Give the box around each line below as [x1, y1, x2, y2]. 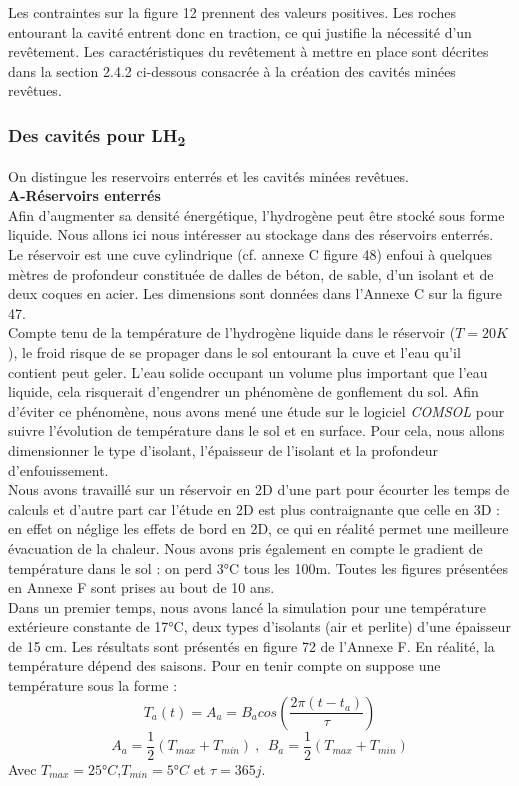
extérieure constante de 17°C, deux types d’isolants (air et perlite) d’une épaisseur [8, 616, 511, 637]
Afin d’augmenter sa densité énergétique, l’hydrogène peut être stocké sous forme [8, 204, 505, 225]
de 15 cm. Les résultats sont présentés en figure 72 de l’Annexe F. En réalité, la [8, 635, 495, 656]
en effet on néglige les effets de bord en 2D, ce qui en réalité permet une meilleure [8, 518, 509, 539]
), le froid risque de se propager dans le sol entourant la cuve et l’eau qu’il [8, 341, 461, 362]
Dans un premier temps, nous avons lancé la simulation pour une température [8, 596, 486, 617]
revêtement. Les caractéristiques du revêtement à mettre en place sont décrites [8, 41, 489, 62]
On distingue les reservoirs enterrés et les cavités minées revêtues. [8, 165, 410, 186]
